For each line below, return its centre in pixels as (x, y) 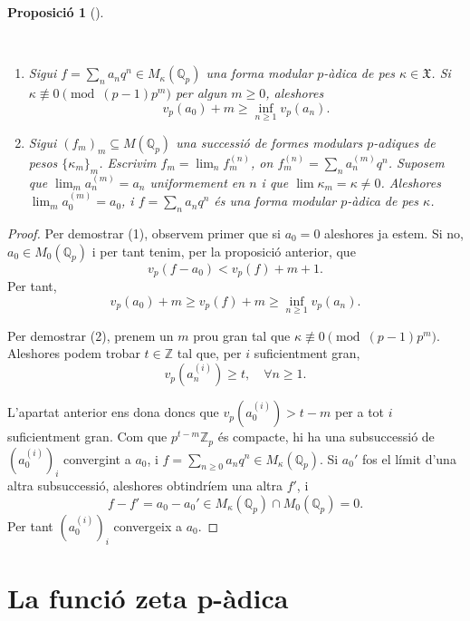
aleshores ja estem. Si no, (394, 233)
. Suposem (416, 162)
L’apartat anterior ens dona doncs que (113, 412)
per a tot (360, 412)
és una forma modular (275, 201)
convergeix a (148, 525)
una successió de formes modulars (269, 142)
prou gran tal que (242, 335)
